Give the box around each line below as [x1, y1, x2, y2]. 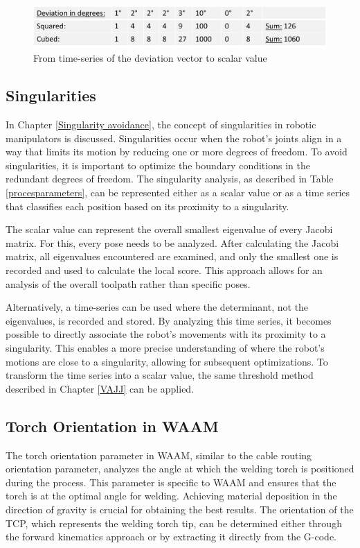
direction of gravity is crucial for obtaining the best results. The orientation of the [6, 502, 354, 516]
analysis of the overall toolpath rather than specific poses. [6, 276, 251, 291]
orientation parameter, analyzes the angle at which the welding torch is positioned [6, 461, 354, 476]
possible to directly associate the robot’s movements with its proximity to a [6, 327, 326, 341]
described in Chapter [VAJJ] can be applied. [6, 381, 195, 395]
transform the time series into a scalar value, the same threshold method [6, 368, 314, 382]
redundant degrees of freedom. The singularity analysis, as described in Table [6, 171, 334, 186]
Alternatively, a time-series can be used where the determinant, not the [6, 300, 309, 314]
